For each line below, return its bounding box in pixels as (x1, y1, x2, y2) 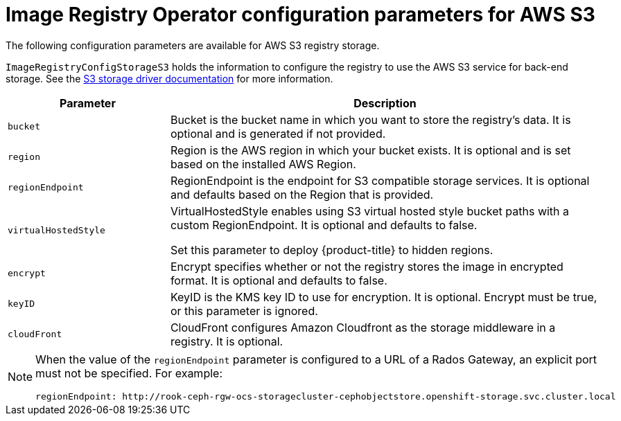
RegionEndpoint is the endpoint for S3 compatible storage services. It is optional (170, 173, 590, 188)
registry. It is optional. (170, 334, 283, 348)
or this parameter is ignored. (170, 303, 318, 318)
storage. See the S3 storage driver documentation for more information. (6, 72, 333, 84)
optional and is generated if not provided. (170, 126, 386, 141)
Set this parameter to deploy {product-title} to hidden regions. (170, 242, 493, 257)
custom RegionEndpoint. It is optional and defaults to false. (170, 217, 478, 232)
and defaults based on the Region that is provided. (170, 187, 434, 201)
